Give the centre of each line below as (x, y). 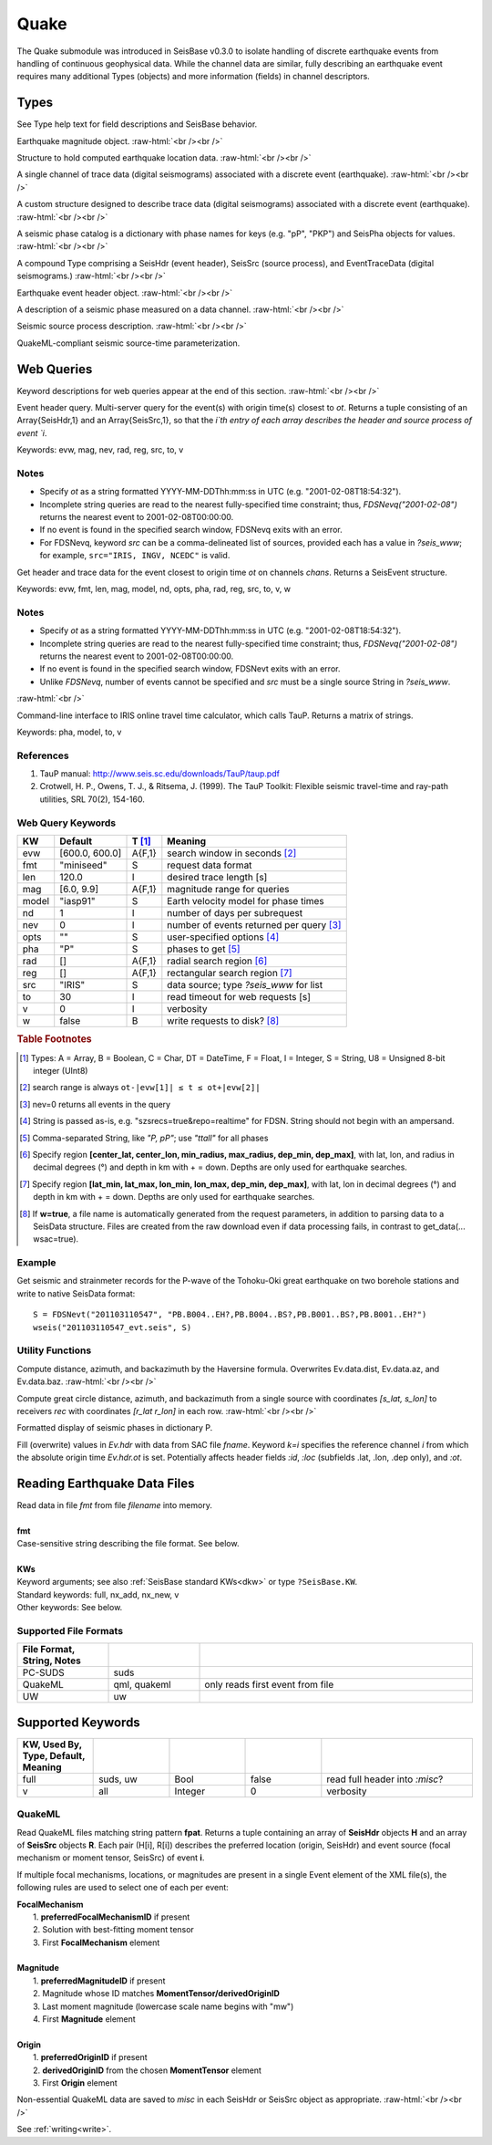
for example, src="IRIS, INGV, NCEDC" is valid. (135, 556)
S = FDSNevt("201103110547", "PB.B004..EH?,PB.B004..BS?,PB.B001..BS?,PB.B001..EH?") (230, 1315)
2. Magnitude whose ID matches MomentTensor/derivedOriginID (156, 1994)
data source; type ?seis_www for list (245, 984)
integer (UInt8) (61, 1071)
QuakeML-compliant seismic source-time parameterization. (128, 343)
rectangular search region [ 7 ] (230, 973)
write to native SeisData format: (76, 1293)
